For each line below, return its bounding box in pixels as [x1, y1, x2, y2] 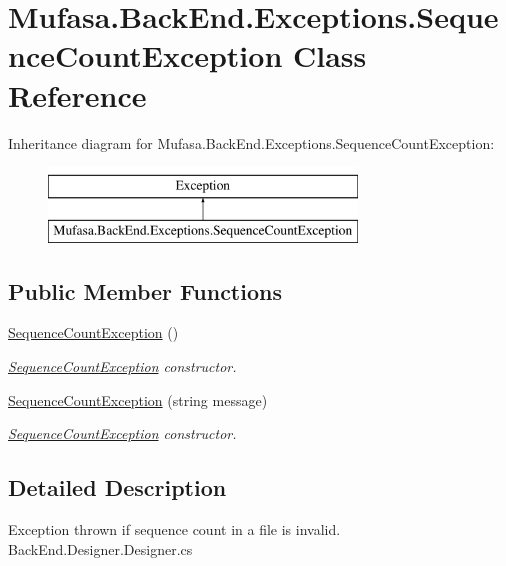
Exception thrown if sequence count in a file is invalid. [8, 519, 341, 540]
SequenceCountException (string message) [8, 389, 268, 410]
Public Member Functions [8, 275, 282, 306]
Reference [8, 74, 147, 115]
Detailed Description [8, 472, 227, 503]
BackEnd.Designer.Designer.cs [8, 538, 193, 559]
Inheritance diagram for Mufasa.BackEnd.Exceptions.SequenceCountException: [8, 132, 495, 153]
